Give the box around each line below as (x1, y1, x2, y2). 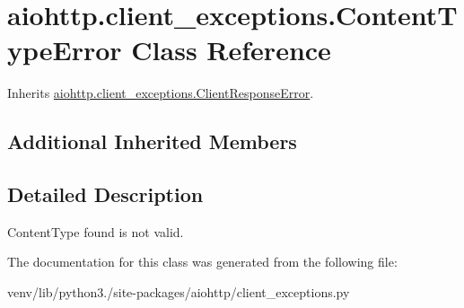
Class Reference (131, 31, 331, 68)
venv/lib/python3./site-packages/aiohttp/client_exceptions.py (7, 283, 350, 302)
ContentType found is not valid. (7, 222, 184, 241)
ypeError (7, 31, 122, 68)
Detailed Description (7, 180, 204, 208)
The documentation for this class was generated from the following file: (7, 252, 398, 271)
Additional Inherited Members (7, 128, 297, 155)
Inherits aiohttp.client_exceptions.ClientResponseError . (7, 84, 314, 102)
